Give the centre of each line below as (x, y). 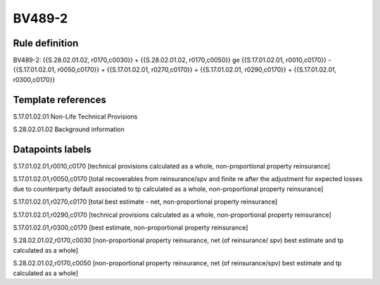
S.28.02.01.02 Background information (69, 129)
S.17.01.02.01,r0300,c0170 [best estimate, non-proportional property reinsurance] (131, 227)
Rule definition (46, 43)
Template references (60, 99)
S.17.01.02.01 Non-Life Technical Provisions (75, 117)
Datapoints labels (52, 149)
